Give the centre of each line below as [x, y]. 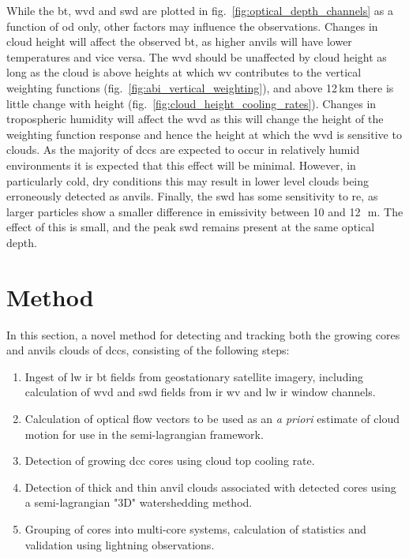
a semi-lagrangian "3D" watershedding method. [139, 502]
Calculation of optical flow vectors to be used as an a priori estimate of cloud [212, 418]
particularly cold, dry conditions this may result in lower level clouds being [188, 180]
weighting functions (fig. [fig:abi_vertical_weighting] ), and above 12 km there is [200, 87]
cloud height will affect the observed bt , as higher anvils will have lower [179, 41]
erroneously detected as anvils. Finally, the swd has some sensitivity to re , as [192, 196]
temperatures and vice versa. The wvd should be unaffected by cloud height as [197, 56]
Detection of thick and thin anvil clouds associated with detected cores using [210, 487]
